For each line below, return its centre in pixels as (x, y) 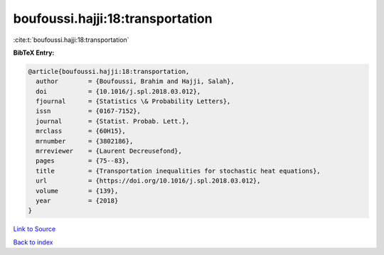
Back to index (33, 242)
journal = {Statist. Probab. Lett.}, (113, 121)
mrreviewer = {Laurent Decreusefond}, (109, 151)
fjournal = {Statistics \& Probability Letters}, (133, 102)
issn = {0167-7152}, (89, 111)
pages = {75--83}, (83, 161)
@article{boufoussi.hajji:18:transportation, (109, 71)
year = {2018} (77, 201)
